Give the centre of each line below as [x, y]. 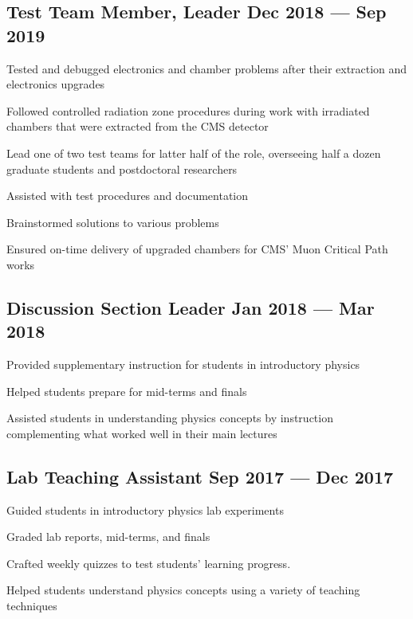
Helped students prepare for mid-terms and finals [127, 391]
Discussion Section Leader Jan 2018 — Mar [191, 307]
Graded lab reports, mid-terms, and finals [108, 537]
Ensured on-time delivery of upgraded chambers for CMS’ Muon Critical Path [197, 249]
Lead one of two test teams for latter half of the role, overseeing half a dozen [194, 153]
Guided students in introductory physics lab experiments [145, 509]
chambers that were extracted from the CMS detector [138, 126]
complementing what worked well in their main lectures [142, 433]
